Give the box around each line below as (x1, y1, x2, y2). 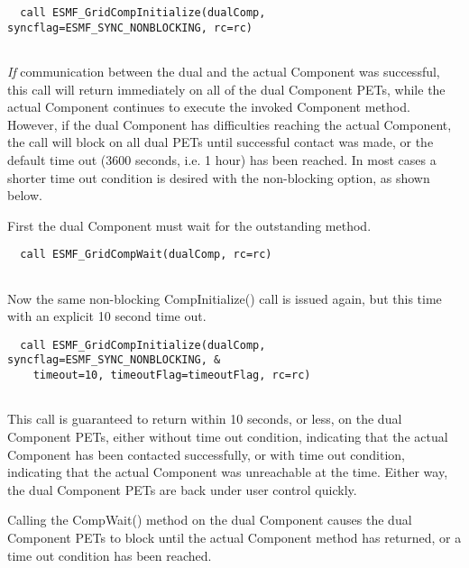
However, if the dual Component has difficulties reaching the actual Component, (7, 115, 452, 133)
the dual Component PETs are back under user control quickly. (7, 480, 357, 499)
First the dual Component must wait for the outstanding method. (7, 215, 372, 234)
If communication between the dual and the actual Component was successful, (7, 61, 440, 80)
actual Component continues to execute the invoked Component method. (7, 97, 410, 116)
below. (7, 186, 42, 205)
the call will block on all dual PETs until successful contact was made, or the (7, 133, 434, 151)
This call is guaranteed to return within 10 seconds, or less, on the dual (7, 409, 402, 428)
